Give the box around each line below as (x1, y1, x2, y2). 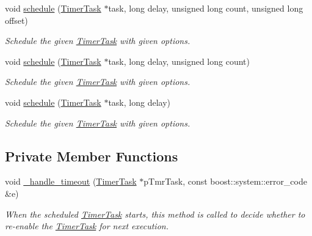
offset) (5, 13, 28, 26)
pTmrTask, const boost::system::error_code (143, 175, 307, 188)
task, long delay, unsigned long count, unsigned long (108, 2, 303, 14)
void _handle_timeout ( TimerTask (5, 175, 137, 188)
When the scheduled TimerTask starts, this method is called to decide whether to (5, 207, 305, 220)
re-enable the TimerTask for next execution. (5, 219, 169, 232)
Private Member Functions (5, 146, 178, 165)
